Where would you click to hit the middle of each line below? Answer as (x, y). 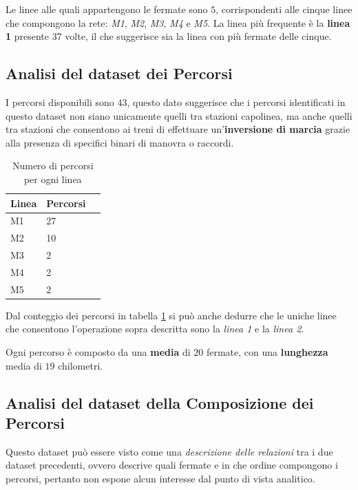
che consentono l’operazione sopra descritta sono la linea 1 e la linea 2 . (155, 329)
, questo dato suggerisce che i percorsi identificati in (236, 102)
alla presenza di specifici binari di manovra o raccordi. (120, 142)
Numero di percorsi (53, 166)
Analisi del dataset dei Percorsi (119, 73)
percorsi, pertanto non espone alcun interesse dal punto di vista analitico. (160, 479)
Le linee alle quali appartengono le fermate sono (107, 9)
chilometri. (81, 365)
